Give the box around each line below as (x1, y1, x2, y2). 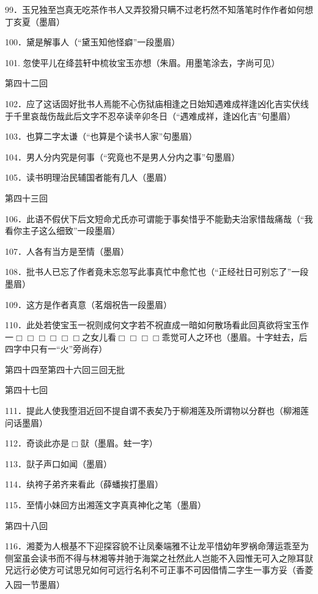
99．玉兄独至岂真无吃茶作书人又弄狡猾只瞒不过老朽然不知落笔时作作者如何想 (5, 3, 313, 15)
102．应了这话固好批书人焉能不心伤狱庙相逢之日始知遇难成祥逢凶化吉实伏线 (5, 97, 309, 110)
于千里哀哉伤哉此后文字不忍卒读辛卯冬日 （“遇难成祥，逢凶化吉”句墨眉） (5, 109, 296, 122)
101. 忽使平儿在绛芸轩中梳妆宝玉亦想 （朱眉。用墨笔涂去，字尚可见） (5, 56, 280, 69)
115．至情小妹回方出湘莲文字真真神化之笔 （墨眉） (5, 498, 206, 511)
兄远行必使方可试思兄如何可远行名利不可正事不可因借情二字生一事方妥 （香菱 (5, 563, 313, 576)
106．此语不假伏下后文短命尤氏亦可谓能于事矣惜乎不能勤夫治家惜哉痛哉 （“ (5, 212, 305, 225)
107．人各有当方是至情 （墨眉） (5, 244, 129, 257)
